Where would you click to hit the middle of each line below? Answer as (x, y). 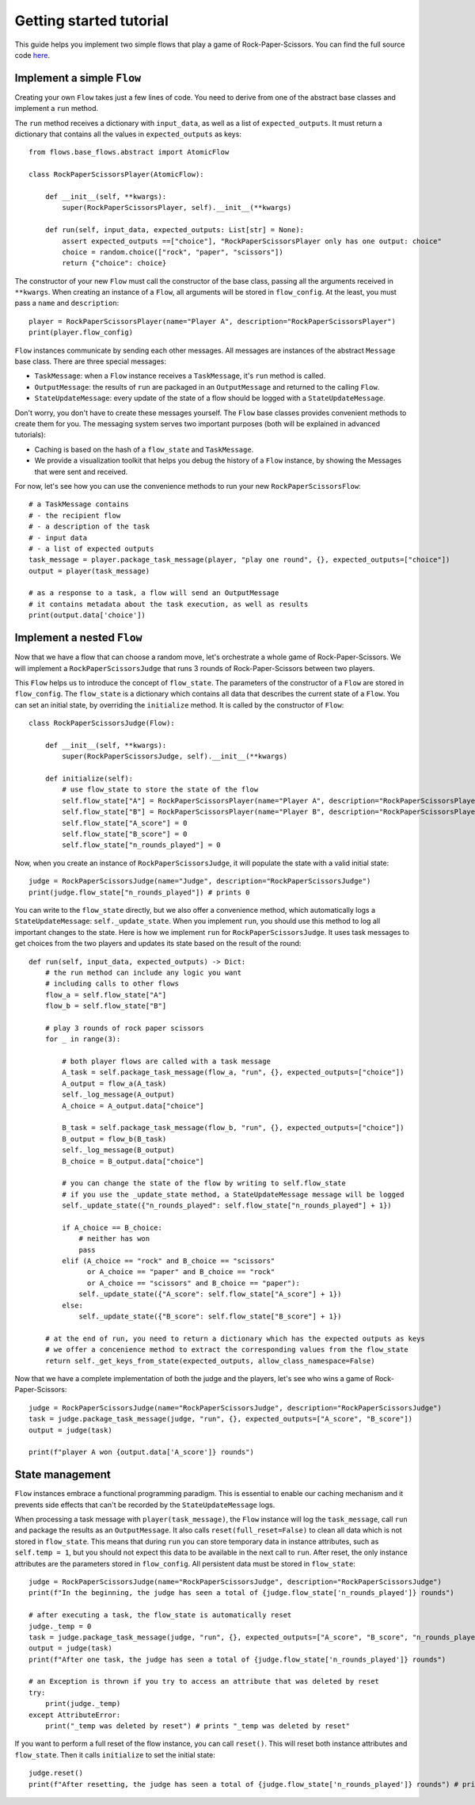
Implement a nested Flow (78, 638)
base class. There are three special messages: (90, 361)
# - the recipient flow (75, 515)
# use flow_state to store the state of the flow (160, 790)
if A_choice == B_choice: (112, 1227)
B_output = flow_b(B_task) (114, 1139)
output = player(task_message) (89, 571)
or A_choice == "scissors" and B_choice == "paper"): (194, 1283)
